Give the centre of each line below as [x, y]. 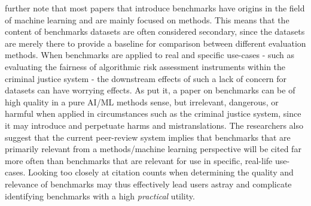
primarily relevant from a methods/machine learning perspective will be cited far [153, 149]
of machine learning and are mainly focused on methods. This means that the [147, 19]
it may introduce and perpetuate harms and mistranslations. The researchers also [154, 125]
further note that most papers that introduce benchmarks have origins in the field [155, 8]
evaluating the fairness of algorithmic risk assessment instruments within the [145, 66]
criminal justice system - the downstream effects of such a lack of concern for [146, 78]
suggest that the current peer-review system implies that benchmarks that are [148, 137]
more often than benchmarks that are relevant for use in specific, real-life [139, 160]
